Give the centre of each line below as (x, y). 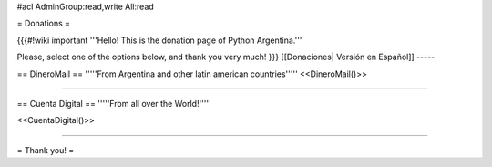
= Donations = (44, 24)
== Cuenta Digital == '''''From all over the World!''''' (114, 103)
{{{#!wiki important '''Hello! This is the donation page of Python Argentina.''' (159, 40)
